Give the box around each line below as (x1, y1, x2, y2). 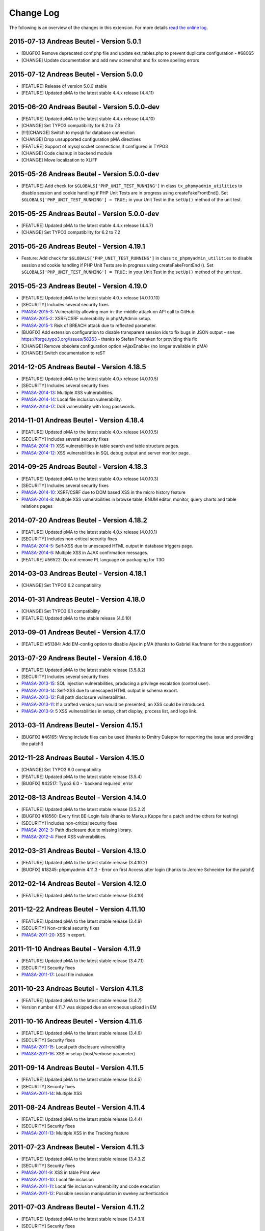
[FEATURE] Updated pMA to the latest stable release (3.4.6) (21, 1030, 142, 1036)
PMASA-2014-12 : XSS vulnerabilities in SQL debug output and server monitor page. (21, 450, 190, 455)
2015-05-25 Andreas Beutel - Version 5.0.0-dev (9, 209, 159, 218)
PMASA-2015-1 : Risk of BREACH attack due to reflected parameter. (21, 323, 157, 328)
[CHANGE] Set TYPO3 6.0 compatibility (21, 767, 102, 773)
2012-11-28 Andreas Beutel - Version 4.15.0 (9, 754, 145, 762)
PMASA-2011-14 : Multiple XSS (21, 1091, 82, 1097)
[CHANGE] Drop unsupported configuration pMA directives (21, 136, 141, 142)
